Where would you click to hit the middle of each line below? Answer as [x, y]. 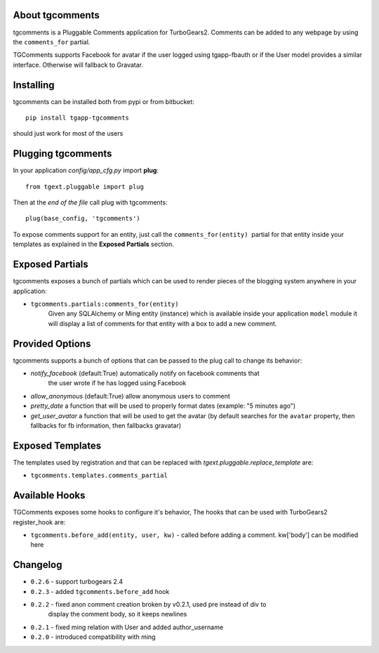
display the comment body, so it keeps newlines [118, 614]
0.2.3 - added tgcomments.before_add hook [100, 591]
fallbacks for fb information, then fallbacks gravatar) [106, 425]
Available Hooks [49, 496]
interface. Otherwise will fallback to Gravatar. [78, 65]
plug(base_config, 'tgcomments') [83, 219]
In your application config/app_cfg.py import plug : [86, 170]
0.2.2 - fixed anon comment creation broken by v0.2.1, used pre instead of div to [148, 604]
